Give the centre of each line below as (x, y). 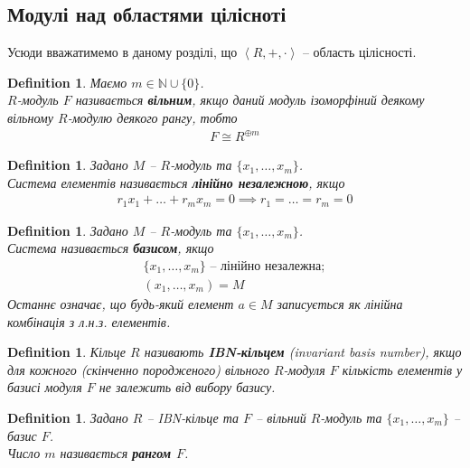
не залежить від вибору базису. (187, 387)
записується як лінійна (340, 304)
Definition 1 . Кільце (67, 352)
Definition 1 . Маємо (67, 82)
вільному (31, 117)
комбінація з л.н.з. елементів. (89, 321)
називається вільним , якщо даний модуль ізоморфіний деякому (250, 100)
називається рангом (116, 453)
